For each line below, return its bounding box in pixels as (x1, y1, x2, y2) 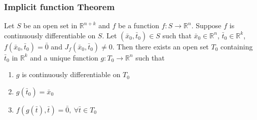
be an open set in (23, 20, 78, 31)
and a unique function (30, 52, 98, 63)
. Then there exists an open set (112, 41, 209, 51)
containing (221, 41, 253, 51)
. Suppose (191, 20, 222, 31)
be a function (118, 20, 160, 31)
